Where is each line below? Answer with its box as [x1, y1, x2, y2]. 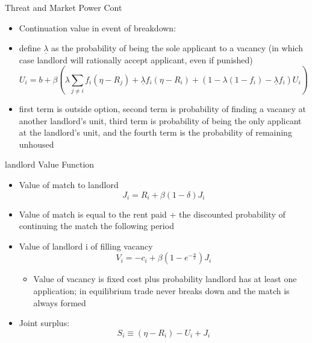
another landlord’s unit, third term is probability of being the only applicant [19, 114, 302, 127]
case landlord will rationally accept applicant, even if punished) [19, 53, 253, 66]
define [19, 42, 41, 54]
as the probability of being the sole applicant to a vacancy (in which [51, 42, 303, 54]
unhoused [19, 137, 54, 150]
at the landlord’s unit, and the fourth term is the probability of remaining [19, 126, 292, 139]
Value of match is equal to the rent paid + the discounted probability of [19, 207, 285, 220]
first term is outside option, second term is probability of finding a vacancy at [19, 102, 306, 115]
